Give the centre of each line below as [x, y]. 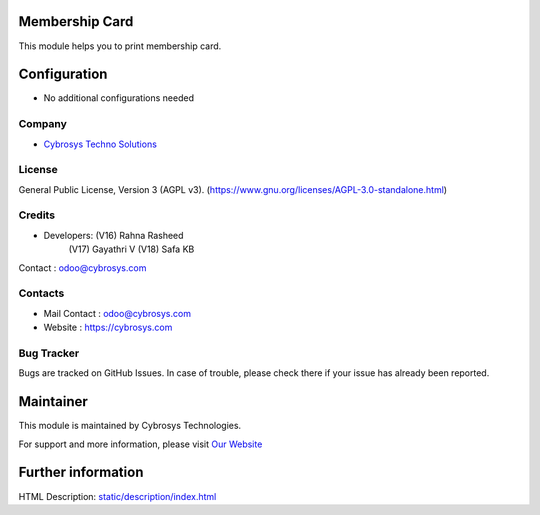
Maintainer [53, 401]
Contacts [41, 293]
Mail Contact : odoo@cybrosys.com [117, 313]
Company [42, 124]
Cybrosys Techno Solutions [100, 144]
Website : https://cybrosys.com [108, 327]
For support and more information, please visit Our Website [140, 444]
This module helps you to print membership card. [120, 46]
